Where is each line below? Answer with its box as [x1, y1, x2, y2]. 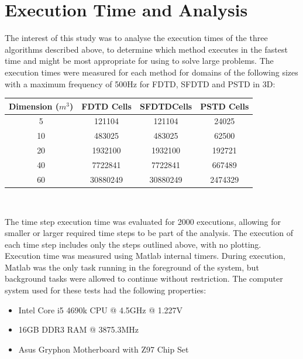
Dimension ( [9, 100, 59, 112]
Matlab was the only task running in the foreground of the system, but [5, 261, 259, 273]
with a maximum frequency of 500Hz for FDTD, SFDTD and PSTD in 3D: [5, 77, 276, 90]
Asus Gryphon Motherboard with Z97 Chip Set [18, 343, 189, 355]
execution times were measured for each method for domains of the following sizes [5, 66, 298, 78]
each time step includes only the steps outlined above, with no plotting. [5, 238, 261, 250]
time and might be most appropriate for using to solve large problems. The [5, 54, 274, 67]
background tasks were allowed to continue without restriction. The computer [5, 272, 283, 285]
